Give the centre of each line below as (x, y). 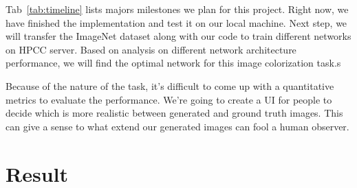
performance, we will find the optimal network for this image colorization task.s (173, 63)
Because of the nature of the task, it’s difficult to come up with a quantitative (170, 85)
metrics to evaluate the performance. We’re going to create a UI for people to (169, 99)
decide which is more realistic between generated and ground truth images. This (174, 113)
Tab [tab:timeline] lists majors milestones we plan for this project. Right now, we (177, 9)
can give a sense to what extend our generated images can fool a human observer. (177, 126)
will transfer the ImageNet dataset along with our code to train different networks (178, 36)
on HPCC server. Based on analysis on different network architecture (151, 49)
